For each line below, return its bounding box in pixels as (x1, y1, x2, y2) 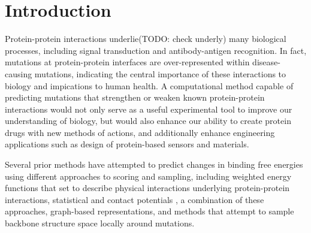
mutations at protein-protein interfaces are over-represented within (5, 56, 250, 68)
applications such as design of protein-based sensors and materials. (5, 138, 249, 150)
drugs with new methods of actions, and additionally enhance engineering (5, 126, 275, 138)
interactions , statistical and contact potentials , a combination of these (5, 193, 264, 205)
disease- (252, 56, 280, 68)
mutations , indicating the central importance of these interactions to (34, 67, 286, 80)
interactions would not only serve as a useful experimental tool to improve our (5, 102, 292, 115)
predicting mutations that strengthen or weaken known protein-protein (5, 91, 265, 104)
